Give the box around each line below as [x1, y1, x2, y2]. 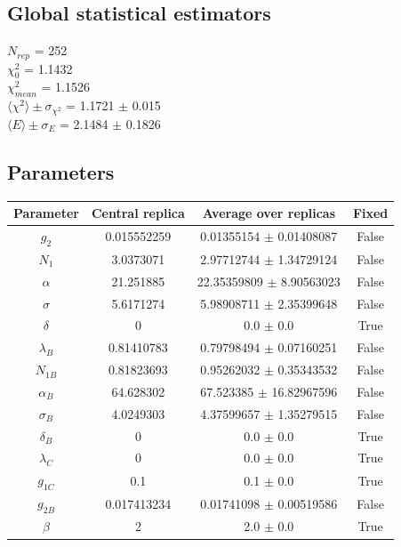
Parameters [7, 157, 115, 185]
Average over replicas [202, 204, 336, 221]
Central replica [91, 204, 185, 221]
